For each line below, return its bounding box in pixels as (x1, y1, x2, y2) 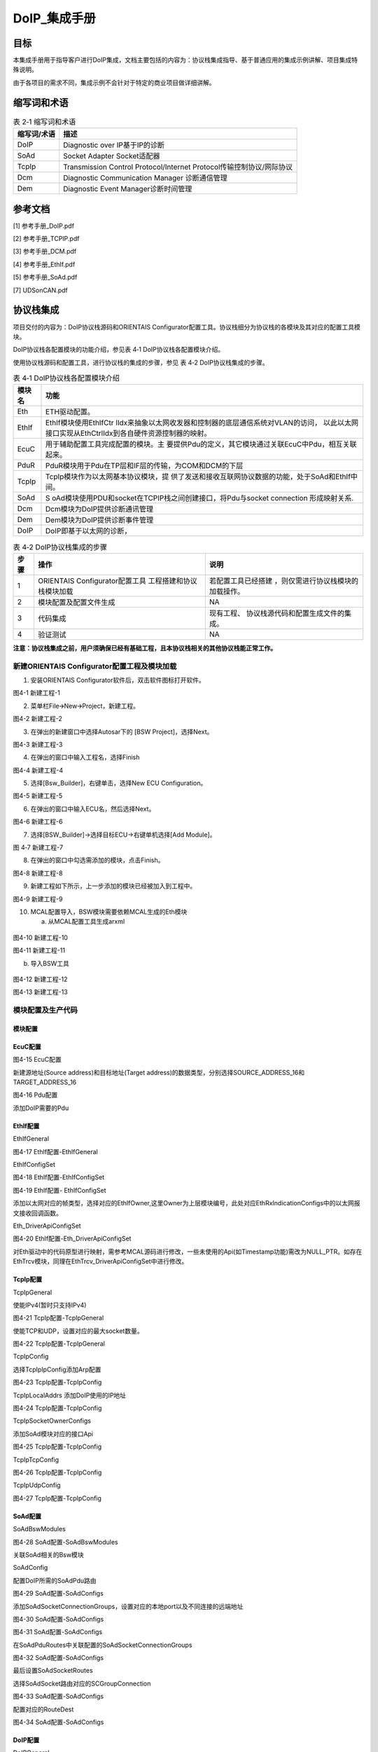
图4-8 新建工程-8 (13, 869, 63, 877)
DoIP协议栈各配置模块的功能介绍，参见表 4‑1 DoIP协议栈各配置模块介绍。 (13, 345, 225, 354)
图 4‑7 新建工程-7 (13, 843, 63, 851)
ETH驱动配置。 (45, 407, 94, 417)
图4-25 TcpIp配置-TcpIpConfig (13, 1442, 101, 1451)
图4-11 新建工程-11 (13, 946, 66, 954)
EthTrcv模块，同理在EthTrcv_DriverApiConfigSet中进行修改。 (13, 1257, 188, 1266)
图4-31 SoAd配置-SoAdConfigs (13, 1628, 103, 1636)
